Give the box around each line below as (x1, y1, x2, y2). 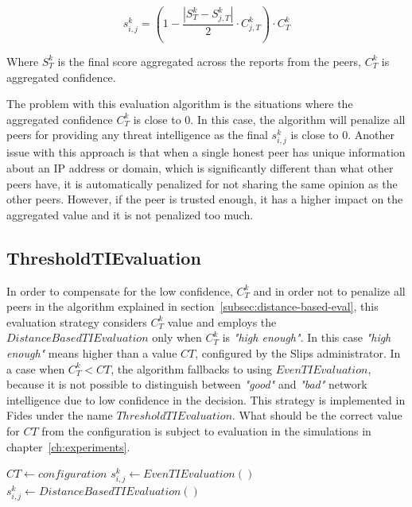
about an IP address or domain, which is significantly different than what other (6, 160, 394, 176)
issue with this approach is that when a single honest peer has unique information (6, 144, 406, 161)
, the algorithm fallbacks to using (111, 360, 273, 377)
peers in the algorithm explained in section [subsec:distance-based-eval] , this (6, 298, 379, 315)
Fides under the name (6, 407, 113, 424)
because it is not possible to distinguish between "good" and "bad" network (6, 376, 367, 393)
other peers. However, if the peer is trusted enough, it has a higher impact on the (6, 191, 403, 207)
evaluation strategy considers (6, 313, 147, 330)
